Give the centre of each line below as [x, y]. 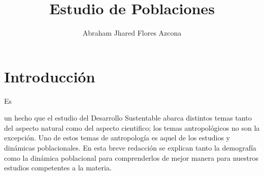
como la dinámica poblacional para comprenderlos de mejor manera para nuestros [131, 157]
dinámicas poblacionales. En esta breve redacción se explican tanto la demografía [130, 148]
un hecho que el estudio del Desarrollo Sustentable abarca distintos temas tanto [128, 118]
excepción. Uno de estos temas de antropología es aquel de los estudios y [117, 138]
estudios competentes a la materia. [58, 168]
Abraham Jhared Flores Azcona [132, 33]
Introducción [50, 76]
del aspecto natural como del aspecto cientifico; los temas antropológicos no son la [132, 127]
